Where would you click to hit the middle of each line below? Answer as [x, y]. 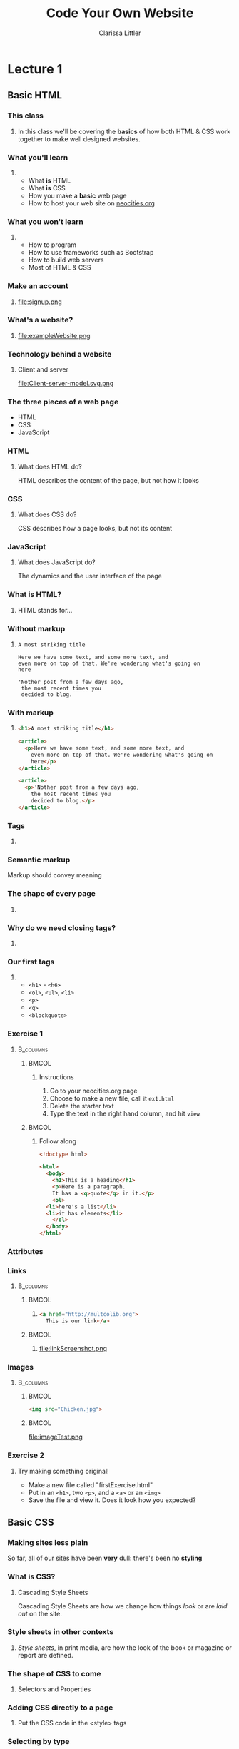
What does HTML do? [50, 466]
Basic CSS [31, 1522]
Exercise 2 [26, 1455]
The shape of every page [52, 894]
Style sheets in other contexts [61, 1632]
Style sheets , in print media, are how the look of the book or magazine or [124, 1647]
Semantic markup [39, 860]
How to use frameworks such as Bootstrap [91, 253]
